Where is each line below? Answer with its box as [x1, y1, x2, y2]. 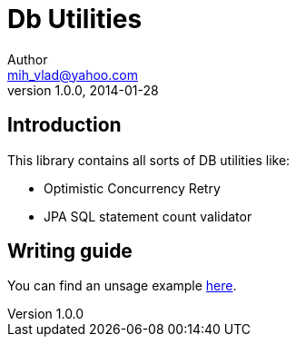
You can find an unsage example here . [7, 278, 237, 294]
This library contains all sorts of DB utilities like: [7, 152, 291, 168]
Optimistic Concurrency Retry [44, 180, 221, 196]
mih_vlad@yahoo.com [7, 66, 138, 83]
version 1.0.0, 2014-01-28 [7, 82, 159, 98]
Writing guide [7, 240, 133, 263]
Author [7, 51, 48, 67]
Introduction [7, 113, 122, 137]
